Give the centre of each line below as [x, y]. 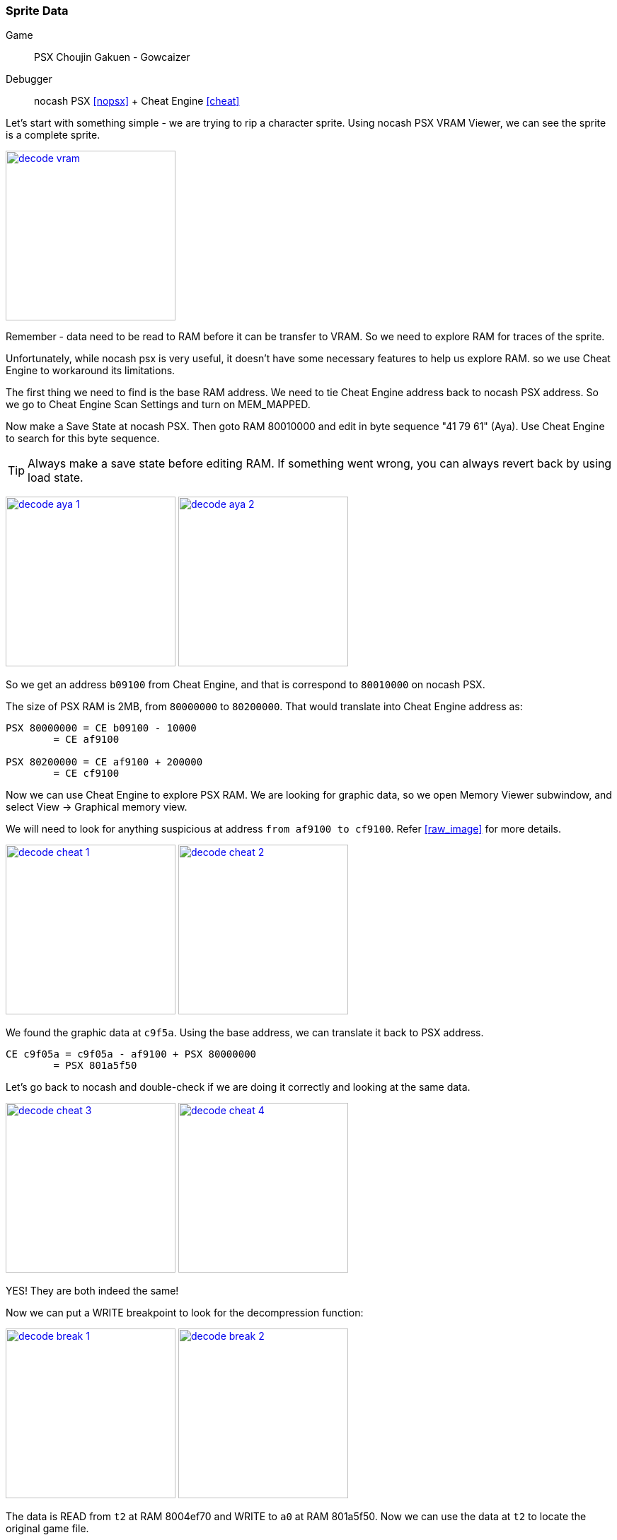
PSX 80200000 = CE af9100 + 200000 [104, 762]
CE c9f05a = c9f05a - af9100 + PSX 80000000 [131, 1054]
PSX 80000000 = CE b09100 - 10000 [101, 728]
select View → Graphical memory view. [97, 807]
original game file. [47, 1529]
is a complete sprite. [53, 135]
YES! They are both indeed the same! [92, 1291]
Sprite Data [37, 11]
